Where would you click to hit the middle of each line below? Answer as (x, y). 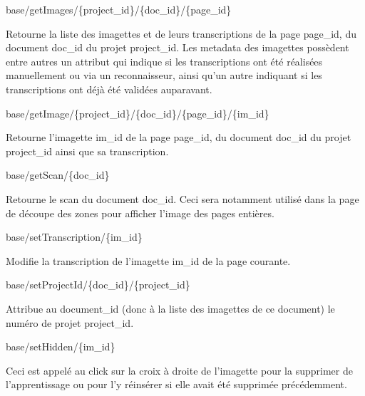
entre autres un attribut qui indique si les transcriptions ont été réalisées (164, 61)
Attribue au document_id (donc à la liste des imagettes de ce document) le (170, 308)
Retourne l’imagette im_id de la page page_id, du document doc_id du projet (179, 137)
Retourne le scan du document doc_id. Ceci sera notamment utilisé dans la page (182, 198)
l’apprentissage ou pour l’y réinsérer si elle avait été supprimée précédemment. (176, 384)
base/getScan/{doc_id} (58, 175)
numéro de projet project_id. (70, 322)
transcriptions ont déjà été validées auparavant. (109, 89)
